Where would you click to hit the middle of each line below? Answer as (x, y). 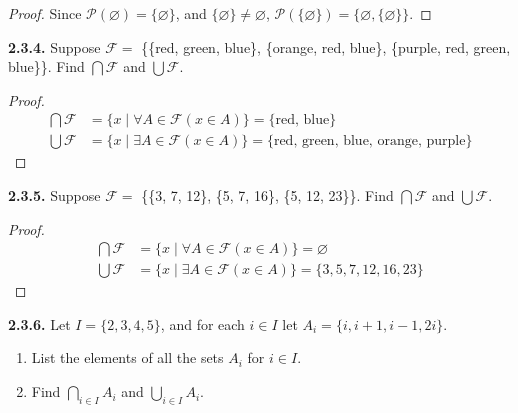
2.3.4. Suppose (54, 46)
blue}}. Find (46, 66)
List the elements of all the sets (127, 357)
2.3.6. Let (39, 323)
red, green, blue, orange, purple (369, 141)
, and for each (202, 323)
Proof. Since (45, 13)
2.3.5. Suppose (54, 195)
